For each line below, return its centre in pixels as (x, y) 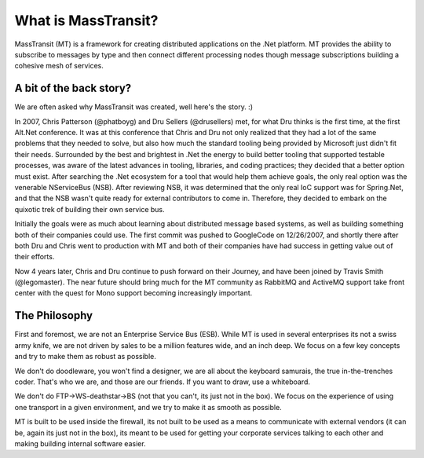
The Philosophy (54, 315)
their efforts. (35, 257)
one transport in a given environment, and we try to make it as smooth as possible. (148, 407)
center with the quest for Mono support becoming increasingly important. (133, 293)
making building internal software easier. (80, 443)
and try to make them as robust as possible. (85, 357)
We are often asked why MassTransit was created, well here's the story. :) (133, 107)
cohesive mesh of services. (59, 66)
